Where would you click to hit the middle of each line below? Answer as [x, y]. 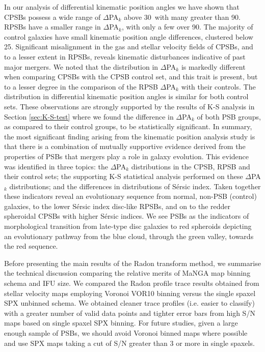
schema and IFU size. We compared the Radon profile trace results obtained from [132, 283]
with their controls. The [218, 86]
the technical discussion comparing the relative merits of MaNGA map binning [127, 273]
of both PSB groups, [229, 116]
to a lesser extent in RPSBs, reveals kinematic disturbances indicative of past [125, 56]
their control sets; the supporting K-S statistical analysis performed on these [124, 176]
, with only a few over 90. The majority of [187, 27]
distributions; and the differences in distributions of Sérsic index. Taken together [135, 186]
